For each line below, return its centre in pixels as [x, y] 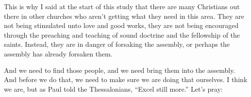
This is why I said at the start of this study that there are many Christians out [122, 6]
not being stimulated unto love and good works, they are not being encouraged [121, 25]
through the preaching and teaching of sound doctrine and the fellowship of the [122, 35]
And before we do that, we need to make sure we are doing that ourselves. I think [126, 79]
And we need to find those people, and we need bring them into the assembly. [120, 70]
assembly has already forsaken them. [58, 53]
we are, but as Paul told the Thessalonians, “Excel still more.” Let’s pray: [113, 89]
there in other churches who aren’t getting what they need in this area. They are [124, 16]
